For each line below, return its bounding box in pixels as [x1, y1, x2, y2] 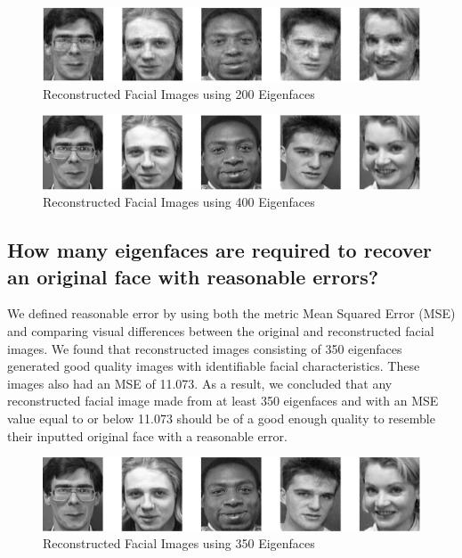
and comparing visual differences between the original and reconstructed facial [7, 322, 434, 340]
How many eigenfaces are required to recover [7, 236, 432, 264]
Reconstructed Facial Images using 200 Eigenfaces [43, 84, 315, 103]
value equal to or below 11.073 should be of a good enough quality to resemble [7, 408, 435, 427]
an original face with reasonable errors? [7, 262, 379, 290]
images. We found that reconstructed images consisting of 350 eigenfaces [7, 339, 402, 357]
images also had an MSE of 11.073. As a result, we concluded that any [7, 373, 393, 392]
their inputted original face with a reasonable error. [7, 426, 288, 445]
